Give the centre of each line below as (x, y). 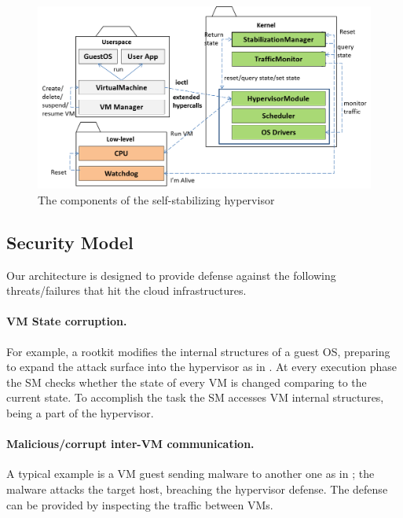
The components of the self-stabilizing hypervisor (156, 199)
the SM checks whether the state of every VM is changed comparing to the (187, 382)
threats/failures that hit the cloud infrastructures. (126, 290)
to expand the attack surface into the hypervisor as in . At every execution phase (202, 367)
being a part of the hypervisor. (80, 413)
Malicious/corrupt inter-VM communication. (130, 444)
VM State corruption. (67, 321)
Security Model (70, 242)
